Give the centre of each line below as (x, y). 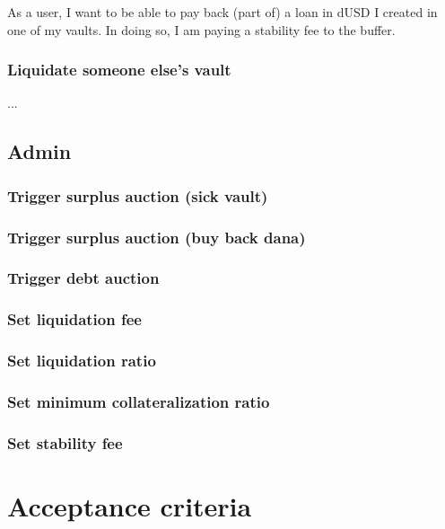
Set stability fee (65, 442)
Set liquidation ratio (82, 361)
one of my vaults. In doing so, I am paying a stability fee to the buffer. (201, 29)
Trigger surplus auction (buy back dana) (157, 237)
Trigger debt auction (83, 278)
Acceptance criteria (130, 505)
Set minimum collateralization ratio (139, 401)
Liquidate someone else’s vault (119, 70)
